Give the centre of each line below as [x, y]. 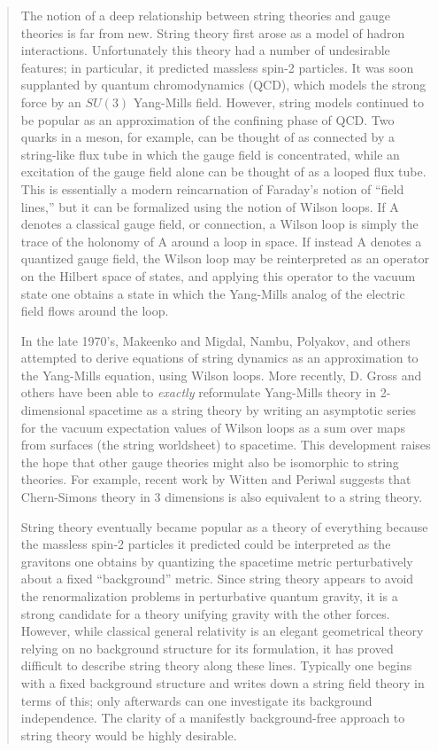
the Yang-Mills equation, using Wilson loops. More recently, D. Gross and [221, 375]
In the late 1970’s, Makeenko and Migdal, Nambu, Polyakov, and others [215, 340]
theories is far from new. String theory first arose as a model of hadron [213, 32]
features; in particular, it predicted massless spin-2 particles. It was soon [217, 67]
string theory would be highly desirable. [129, 735]
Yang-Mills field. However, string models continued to [278, 102]
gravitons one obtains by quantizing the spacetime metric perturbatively [217, 561]
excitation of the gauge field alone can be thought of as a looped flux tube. [223, 172]
